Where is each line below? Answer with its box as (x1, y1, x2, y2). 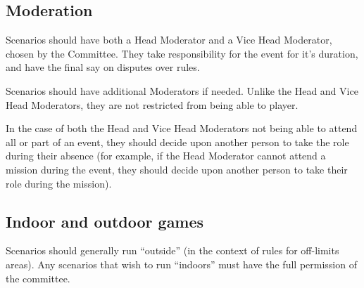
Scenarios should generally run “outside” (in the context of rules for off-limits (6, 243, 339, 258)
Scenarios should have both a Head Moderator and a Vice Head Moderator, (6, 32, 332, 47)
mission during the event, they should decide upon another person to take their (6, 162, 348, 176)
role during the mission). (6, 176, 112, 190)
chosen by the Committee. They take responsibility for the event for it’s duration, (6, 46, 358, 60)
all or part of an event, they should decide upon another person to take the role (6, 134, 349, 149)
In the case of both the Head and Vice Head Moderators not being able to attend (6, 121, 358, 136)
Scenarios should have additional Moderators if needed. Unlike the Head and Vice (6, 83, 358, 98)
